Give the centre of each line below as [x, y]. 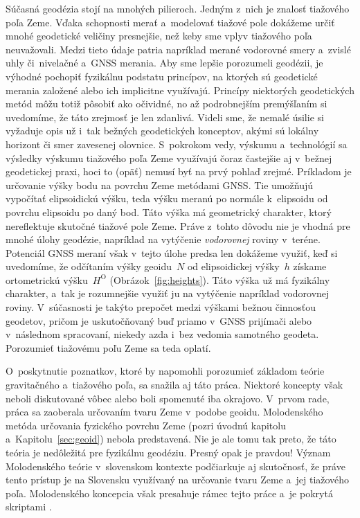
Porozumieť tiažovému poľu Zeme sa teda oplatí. [108, 347]
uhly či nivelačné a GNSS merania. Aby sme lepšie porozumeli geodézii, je [164, 63]
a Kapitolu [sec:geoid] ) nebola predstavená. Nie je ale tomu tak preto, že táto [171, 439]
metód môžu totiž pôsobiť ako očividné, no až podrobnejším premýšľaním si [166, 104]
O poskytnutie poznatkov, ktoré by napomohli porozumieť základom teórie [165, 371]
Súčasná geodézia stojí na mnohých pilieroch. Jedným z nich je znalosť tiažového [178, 8]
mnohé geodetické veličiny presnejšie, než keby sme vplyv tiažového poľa [159, 36]
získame [310, 266]
